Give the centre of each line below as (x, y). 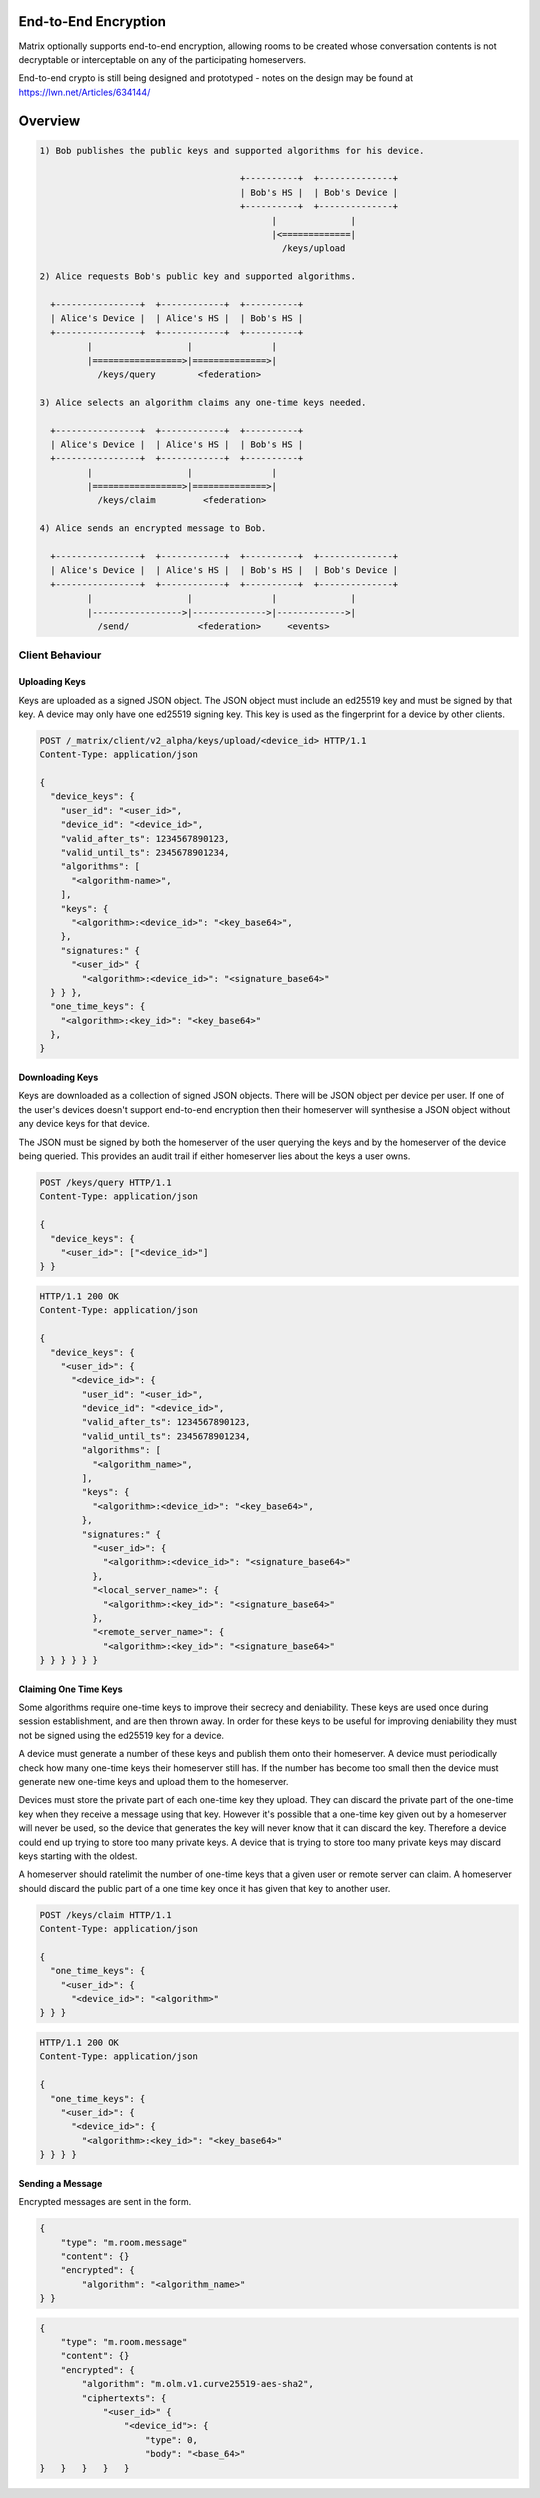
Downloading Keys (58, 1077)
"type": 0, (172, 2439)
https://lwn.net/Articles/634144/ (84, 92)
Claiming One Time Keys (71, 1689)
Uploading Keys (52, 682)
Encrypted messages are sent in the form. (105, 2202)
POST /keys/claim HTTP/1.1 (105, 1914)
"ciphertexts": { (124, 2398)
